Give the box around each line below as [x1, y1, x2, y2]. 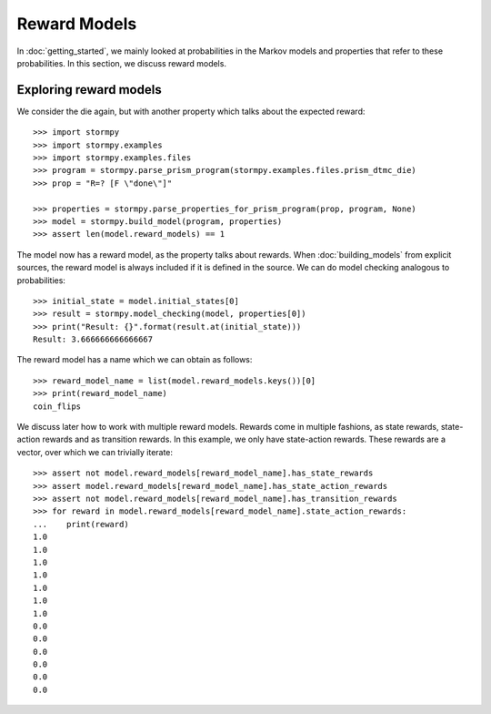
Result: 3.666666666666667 [33, 334, 154, 345]
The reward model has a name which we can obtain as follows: [16, 354, 253, 365]
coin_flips [33, 401, 82, 412]
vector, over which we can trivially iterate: [16, 446, 173, 457]
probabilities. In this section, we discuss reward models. [16, 57, 227, 68]
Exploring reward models [16, 82, 163, 97]
